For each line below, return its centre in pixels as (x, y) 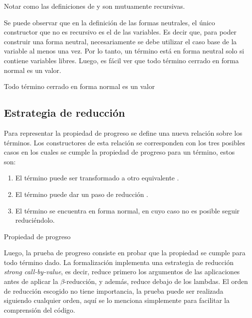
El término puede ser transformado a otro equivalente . (97, 178)
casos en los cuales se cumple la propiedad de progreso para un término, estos (119, 152)
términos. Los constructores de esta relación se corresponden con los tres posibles (125, 142)
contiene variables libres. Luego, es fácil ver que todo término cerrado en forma (121, 60)
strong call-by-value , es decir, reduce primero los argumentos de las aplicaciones (122, 272)
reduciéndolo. (35, 220)
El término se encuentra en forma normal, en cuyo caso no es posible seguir (127, 210)
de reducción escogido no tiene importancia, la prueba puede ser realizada (114, 291)
